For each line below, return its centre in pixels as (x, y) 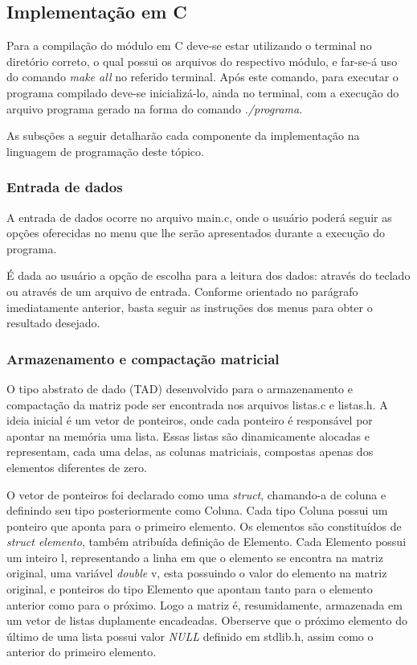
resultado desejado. (53, 323)
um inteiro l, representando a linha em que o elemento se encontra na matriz (195, 557)
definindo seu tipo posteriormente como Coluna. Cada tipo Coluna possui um (197, 510)
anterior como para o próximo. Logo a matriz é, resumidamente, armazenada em (204, 604)
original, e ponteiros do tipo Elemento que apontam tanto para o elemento (190, 589)
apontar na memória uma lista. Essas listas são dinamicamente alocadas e (188, 435)
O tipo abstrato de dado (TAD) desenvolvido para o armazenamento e (180, 388)
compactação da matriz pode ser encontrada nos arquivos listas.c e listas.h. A (197, 404)
